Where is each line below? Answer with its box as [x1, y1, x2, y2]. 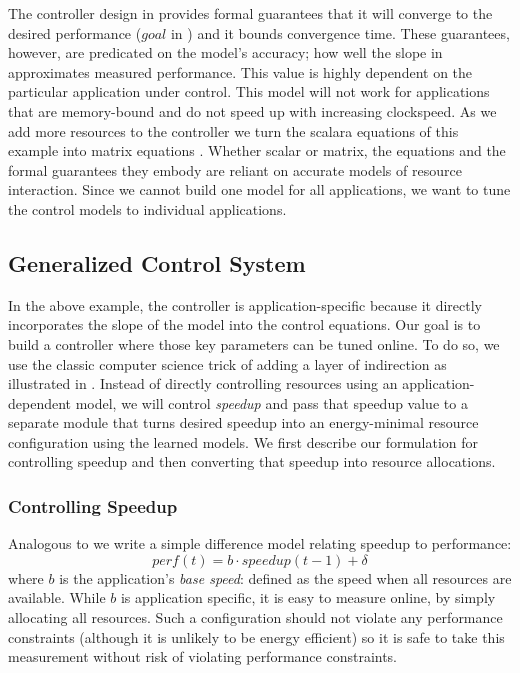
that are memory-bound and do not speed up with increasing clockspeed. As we [8, 100, 497, 121]
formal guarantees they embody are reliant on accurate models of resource [8, 159, 462, 180]
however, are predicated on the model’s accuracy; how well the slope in [8, 42, 443, 63]
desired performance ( [8, 22, 142, 43]
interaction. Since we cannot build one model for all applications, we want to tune [8, 179, 511, 200]
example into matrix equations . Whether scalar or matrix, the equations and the [8, 140, 506, 161]
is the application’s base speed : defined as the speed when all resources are [59, 567, 512, 588]
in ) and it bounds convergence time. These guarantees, [170, 22, 510, 43]
